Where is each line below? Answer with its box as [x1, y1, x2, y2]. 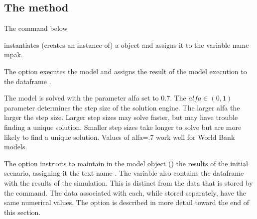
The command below [4, 23, 68, 33]
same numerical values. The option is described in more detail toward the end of [4, 197, 249, 208]
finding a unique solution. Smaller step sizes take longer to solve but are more [4, 121, 242, 132]
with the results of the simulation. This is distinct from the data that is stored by [4, 177, 253, 188]
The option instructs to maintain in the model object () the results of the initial [4, 158, 249, 168]
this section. [4, 207, 41, 217]
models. [4, 141, 27, 152]
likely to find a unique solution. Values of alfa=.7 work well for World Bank [4, 131, 235, 142]
